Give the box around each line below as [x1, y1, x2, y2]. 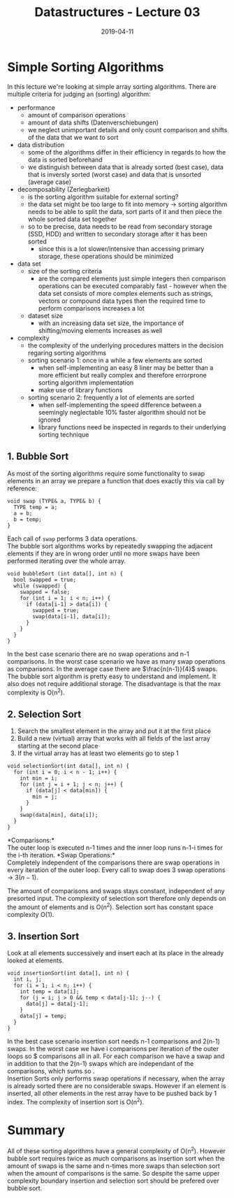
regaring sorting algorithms [27, 348, 107, 357]
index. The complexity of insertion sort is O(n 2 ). [7, 1097, 145, 1106]
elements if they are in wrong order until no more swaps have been [7, 549, 200, 557]
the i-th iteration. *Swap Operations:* [7, 850, 115, 859]
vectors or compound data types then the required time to [38, 297, 206, 305]
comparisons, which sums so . [7, 1067, 95, 1076]
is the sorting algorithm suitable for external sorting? [27, 192, 179, 201]
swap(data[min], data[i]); [20, 811, 98, 818]
